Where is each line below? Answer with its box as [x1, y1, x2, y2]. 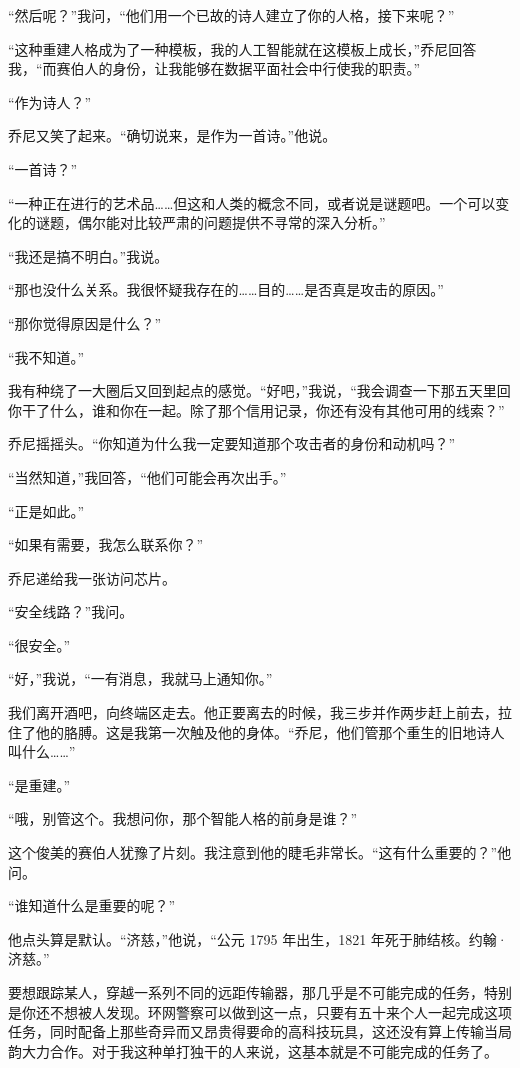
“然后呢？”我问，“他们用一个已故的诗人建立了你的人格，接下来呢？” [8, 5, 455, 25]
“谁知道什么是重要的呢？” [8, 895, 176, 916]
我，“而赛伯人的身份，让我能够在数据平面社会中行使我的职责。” [8, 58, 421, 79]
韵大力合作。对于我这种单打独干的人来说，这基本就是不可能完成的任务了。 [8, 1040, 498, 1061]
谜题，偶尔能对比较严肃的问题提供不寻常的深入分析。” [35, 212, 386, 233]
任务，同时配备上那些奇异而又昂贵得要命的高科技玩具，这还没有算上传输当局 [8, 1021, 512, 1042]
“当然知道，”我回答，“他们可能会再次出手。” [8, 466, 287, 487]
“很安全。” [8, 634, 71, 655]
